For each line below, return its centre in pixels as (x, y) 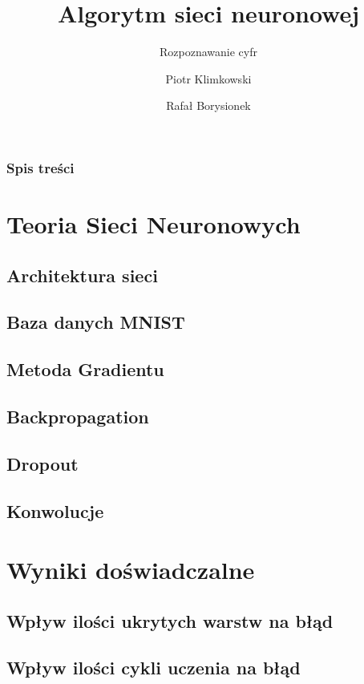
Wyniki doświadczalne (131, 570)
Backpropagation (78, 416)
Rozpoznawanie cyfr (208, 52)
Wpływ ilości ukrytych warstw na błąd (170, 620)
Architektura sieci (82, 275)
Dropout (42, 463)
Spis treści (40, 167)
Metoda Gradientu (85, 369)
